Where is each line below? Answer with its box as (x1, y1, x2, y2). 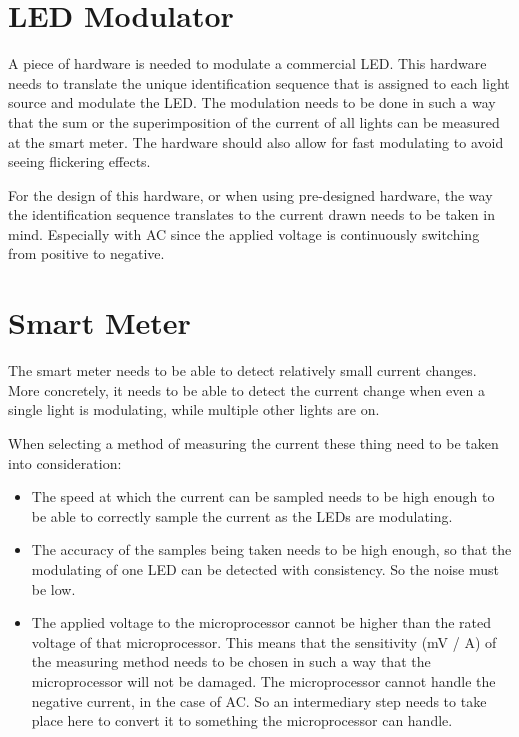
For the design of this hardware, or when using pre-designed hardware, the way (8, 184, 493, 205)
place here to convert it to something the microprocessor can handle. (31, 710, 453, 731)
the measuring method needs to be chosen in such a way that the (31, 651, 431, 672)
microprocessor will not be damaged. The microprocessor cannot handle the (31, 670, 496, 691)
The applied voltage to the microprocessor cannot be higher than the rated (31, 612, 492, 633)
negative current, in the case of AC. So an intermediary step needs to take (31, 690, 487, 711)
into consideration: (8, 452, 122, 473)
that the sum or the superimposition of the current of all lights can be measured (8, 111, 500, 132)
